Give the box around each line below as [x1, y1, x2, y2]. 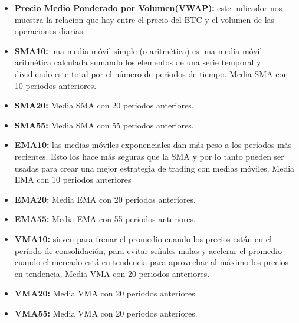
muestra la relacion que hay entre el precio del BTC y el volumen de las [14, 13, 275, 25]
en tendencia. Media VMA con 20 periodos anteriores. [14, 267, 210, 279]
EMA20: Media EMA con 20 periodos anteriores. [14, 193, 196, 205]
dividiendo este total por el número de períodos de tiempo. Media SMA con [14, 67, 288, 80]
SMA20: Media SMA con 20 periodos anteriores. [14, 99, 194, 111]
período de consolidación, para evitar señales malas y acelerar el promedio [14, 244, 282, 256]
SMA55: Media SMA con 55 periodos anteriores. [14, 118, 194, 131]
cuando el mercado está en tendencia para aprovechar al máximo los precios [14, 256, 289, 268]
